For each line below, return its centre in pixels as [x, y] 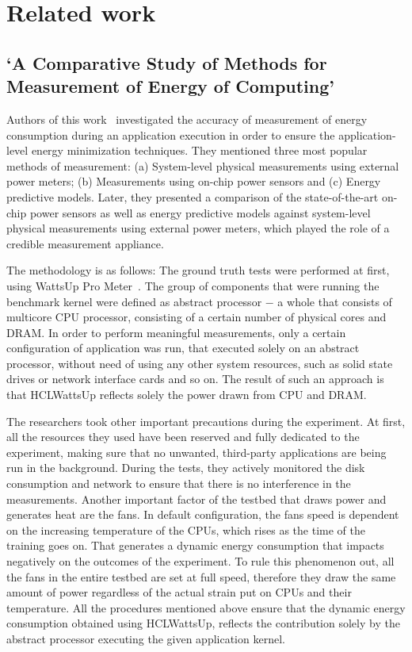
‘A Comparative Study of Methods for [167, 62]
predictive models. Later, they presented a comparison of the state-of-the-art [193, 196]
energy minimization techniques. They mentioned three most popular [199, 150]
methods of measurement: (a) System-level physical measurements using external [203, 165]
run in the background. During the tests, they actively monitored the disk [186, 468]
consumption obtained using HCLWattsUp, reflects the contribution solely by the [203, 623]
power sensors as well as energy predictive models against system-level [200, 212]
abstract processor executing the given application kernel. [146, 638]
